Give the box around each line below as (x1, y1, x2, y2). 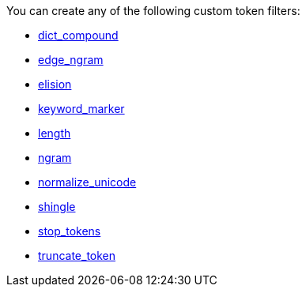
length (38, 126, 71, 140)
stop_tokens (38, 224, 101, 238)
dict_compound (38, 28, 119, 42)
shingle (38, 200, 76, 213)
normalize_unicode (38, 175, 137, 189)
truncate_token (38, 249, 116, 262)
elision (38, 77, 72, 91)
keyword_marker (38, 102, 125, 115)
